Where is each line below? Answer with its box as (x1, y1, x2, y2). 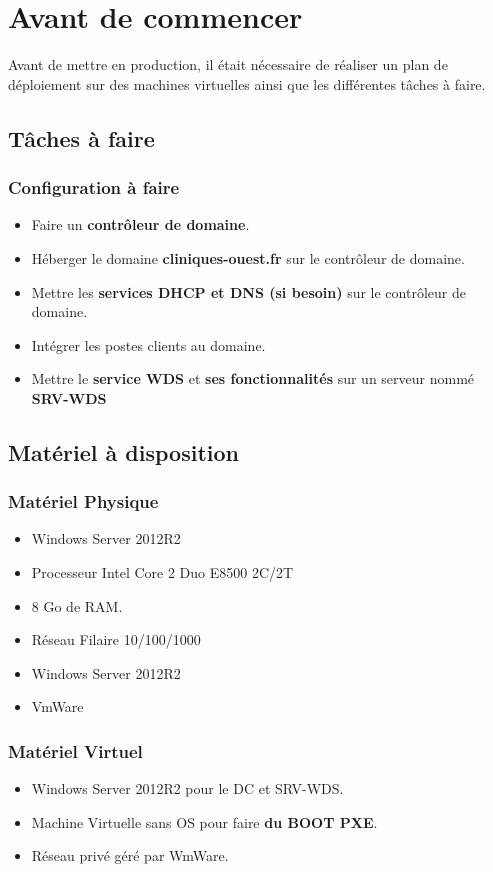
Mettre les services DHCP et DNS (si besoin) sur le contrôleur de (31, 281, 466, 302)
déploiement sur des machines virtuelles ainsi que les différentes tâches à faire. (8, 73, 486, 94)
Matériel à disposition (8, 436, 239, 467)
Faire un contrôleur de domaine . (31, 214, 250, 235)
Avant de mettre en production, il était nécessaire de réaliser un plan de (8, 54, 448, 75)
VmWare (31, 696, 84, 717)
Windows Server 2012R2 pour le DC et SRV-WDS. (31, 778, 344, 799)
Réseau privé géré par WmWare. (31, 845, 229, 866)
